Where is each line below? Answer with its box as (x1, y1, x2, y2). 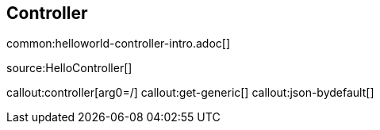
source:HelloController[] (6, 61, 132, 75)
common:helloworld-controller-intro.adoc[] (6, 36, 230, 51)
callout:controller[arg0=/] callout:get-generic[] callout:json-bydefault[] (6, 86, 374, 100)
